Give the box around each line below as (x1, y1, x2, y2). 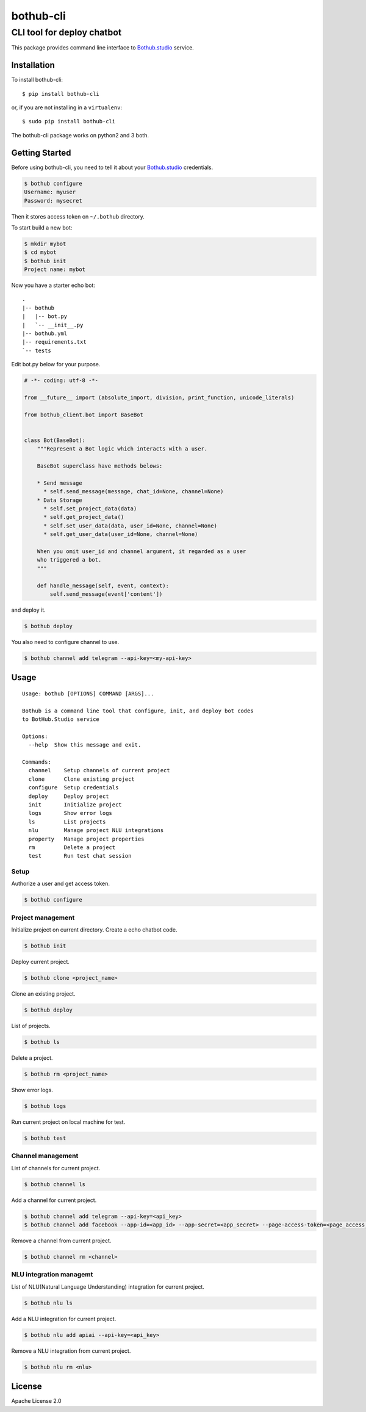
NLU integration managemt (11, 1270, 93, 1279)
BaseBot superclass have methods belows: (37, 463, 163, 469)
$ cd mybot (24, 249, 57, 256)
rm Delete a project (28, 844, 116, 851)
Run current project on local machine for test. (11, 1118, 126, 1126)
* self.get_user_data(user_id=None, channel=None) (43, 531, 198, 538)
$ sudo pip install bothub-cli (22, 118, 116, 125)
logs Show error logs (28, 809, 113, 817)
